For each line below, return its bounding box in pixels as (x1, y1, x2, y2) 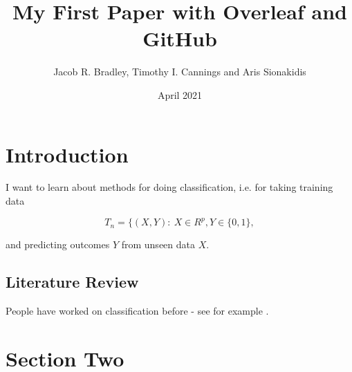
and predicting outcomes (6, 237, 110, 252)
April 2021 (157, 87, 203, 102)
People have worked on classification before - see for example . (6, 303, 269, 317)
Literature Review (6, 271, 139, 292)
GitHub (142, 24, 217, 53)
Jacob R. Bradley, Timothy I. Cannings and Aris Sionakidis (53, 64, 306, 79)
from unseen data (121, 237, 195, 252)
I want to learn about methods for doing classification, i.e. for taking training (6, 180, 333, 194)
